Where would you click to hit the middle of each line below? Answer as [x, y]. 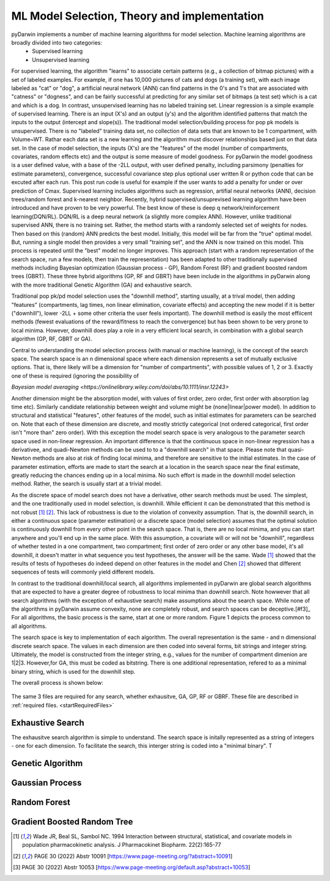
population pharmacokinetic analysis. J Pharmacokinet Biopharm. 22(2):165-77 [122, 845]
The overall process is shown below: [57, 683]
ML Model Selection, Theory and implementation [137, 16]
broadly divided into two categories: [57, 42]
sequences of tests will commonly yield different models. [83, 572]
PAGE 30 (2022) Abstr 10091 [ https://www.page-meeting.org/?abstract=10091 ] [133, 856]
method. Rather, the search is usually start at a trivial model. [87, 484]
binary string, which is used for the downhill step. [73, 671]
